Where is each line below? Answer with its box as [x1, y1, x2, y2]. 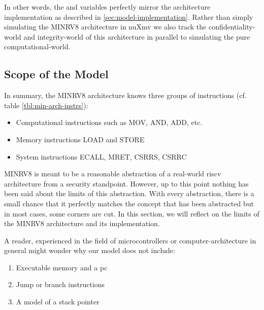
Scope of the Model [4, 66, 109, 82]
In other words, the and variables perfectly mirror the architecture [4, 2, 211, 12]
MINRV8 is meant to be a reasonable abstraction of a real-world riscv [4, 168, 221, 179]
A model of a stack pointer [16, 296, 100, 307]
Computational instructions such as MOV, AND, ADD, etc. [16, 117, 203, 128]
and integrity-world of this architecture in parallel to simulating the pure [23, 31, 250, 42]
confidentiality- [208, 21, 255, 32]
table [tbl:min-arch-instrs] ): [4, 100, 88, 110]
